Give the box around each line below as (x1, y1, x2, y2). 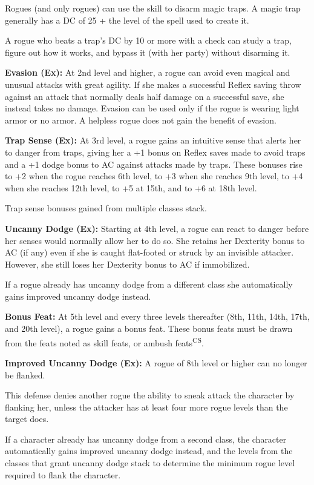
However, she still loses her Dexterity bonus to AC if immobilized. (5, 257, 250, 270)
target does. (5, 412, 49, 425)
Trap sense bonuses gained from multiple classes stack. (5, 202, 207, 214)
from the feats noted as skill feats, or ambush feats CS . (5, 334, 204, 349)
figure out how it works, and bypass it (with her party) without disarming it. (5, 45, 290, 58)
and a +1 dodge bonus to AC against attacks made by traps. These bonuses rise (5, 157, 303, 170)
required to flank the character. (5, 468, 121, 481)
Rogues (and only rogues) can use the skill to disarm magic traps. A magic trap (5, 2, 301, 14)
